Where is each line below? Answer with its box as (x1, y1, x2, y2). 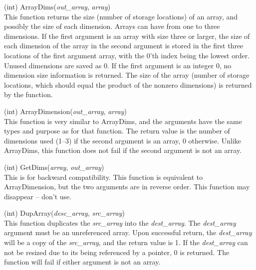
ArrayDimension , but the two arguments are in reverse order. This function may (4, 181, 250, 192)
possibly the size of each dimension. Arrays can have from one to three (4, 21, 220, 31)
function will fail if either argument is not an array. (4, 257, 161, 267)
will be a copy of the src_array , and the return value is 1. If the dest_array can (4, 237, 248, 248)
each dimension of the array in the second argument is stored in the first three (4, 40, 244, 51)
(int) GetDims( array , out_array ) (4, 161, 104, 172)
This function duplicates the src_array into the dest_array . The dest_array (4, 217, 236, 228)
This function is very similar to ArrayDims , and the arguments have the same (4, 116, 242, 126)
